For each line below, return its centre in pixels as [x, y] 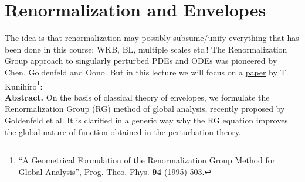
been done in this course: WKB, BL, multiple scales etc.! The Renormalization [146, 49]
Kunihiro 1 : [24, 85]
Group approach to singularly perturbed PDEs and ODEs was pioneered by [141, 61]
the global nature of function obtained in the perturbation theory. [123, 131]
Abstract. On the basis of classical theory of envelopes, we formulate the [137, 97]
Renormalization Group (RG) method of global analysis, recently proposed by [145, 109]
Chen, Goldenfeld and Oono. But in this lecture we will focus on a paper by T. [147, 72]
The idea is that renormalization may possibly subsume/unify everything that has [152, 38]
